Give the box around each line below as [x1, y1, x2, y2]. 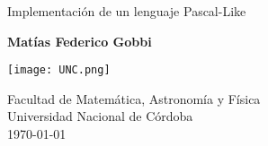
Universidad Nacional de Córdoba [7, 107, 193, 125]
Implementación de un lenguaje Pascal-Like [7, 2, 246, 20]
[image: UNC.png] [7, 64, 111, 77]
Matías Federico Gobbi [7, 31, 152, 50]
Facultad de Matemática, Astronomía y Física [7, 89, 261, 107]
